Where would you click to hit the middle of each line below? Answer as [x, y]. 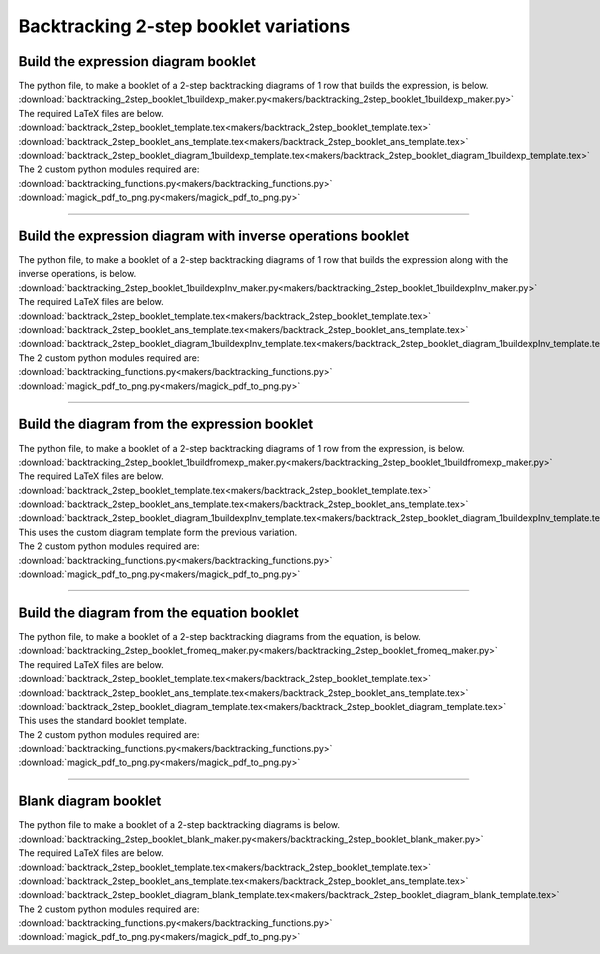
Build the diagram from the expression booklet [166, 424]
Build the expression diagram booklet [137, 61]
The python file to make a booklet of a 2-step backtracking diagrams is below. [179, 825]
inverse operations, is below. [77, 274]
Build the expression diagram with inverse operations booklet [214, 236]
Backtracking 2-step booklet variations [184, 26]
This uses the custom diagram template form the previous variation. [158, 532]
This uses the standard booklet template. [102, 721]
